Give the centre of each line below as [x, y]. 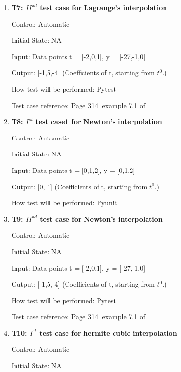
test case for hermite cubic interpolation [108, 333]
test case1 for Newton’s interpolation [99, 121]
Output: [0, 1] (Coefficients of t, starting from [79, 186]
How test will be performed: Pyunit [64, 203]
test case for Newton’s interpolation [101, 219]
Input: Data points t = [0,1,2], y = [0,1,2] [73, 170]
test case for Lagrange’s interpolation [104, 7]
